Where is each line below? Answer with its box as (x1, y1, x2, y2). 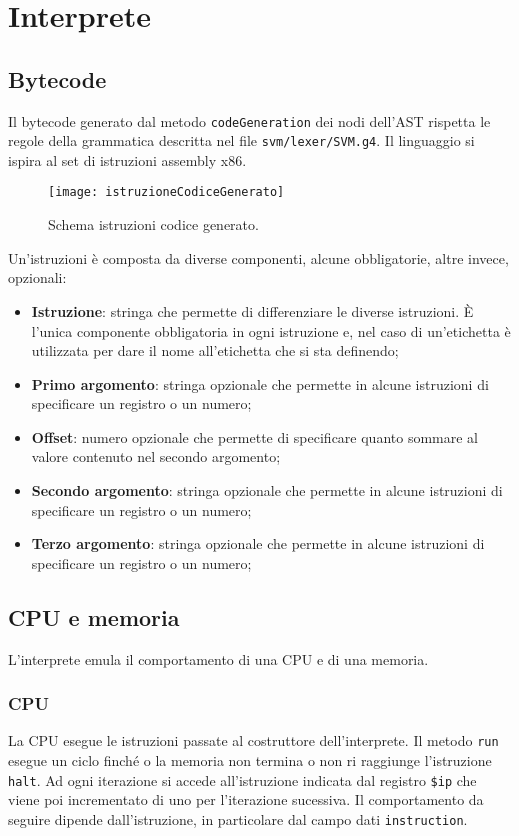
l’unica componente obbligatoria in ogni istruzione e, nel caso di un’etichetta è (31, 320, 511, 341)
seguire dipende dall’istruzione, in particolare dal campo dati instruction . (8, 808, 468, 829)
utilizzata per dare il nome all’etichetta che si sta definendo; (31, 340, 399, 361)
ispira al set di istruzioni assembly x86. (8, 149, 247, 170)
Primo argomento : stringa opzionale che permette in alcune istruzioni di (31, 373, 489, 394)
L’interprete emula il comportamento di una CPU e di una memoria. (8, 648, 429, 669)
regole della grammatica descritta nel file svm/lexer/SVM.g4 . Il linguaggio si (8, 130, 475, 151)
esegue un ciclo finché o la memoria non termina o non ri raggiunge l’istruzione (8, 750, 492, 771)
